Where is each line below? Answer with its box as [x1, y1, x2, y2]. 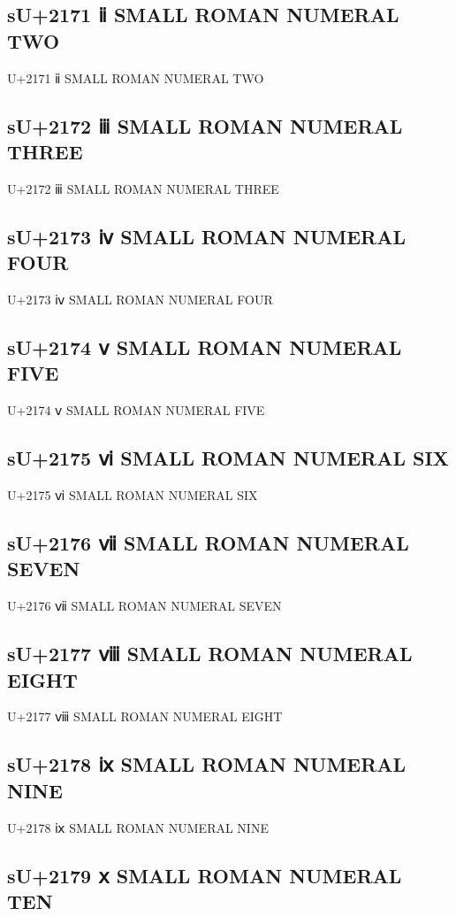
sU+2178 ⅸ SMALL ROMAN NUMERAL [7, 751, 407, 778]
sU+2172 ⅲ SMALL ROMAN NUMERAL [7, 112, 403, 139]
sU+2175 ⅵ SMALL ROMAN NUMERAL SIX [7, 444, 449, 472]
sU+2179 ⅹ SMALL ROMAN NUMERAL [7, 861, 402, 889]
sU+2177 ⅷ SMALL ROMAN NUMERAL [7, 640, 413, 667]
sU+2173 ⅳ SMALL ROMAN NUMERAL [7, 222, 406, 250]
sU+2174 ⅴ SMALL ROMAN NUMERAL [7, 333, 402, 360]
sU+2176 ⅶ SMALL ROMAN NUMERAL [7, 528, 409, 556]
